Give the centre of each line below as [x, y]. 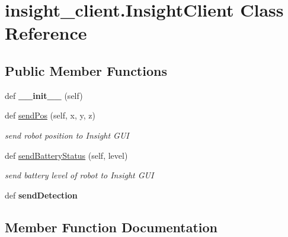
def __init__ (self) [44, 95]
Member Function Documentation [111, 227]
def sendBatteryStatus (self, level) [66, 155]
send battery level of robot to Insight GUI [79, 175]
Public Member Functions [86, 70]
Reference [46, 33]
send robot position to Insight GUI [67, 135]
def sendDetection [41, 195]
